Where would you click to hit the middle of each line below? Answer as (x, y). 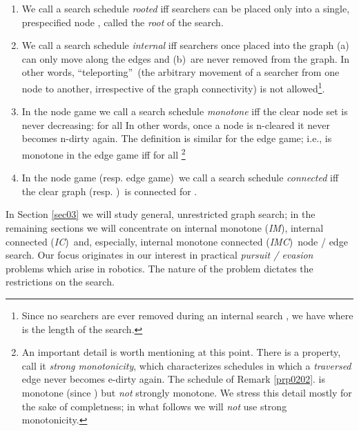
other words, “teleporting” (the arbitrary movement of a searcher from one (181, 72)
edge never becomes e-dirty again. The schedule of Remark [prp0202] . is (174, 379)
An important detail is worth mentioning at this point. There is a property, (181, 352)
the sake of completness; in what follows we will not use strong (154, 406)
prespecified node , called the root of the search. (123, 22)
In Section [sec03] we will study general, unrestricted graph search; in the (161, 214)
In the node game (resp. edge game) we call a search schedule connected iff (180, 178)
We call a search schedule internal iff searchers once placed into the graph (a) (185, 45)
